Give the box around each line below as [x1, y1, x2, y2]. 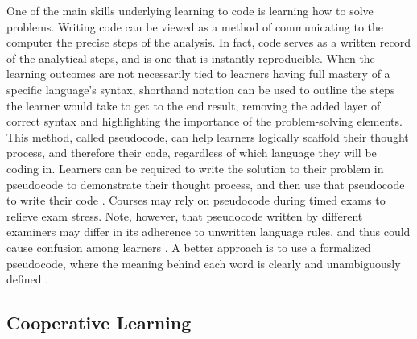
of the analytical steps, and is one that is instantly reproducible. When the [6, 49, 375, 66]
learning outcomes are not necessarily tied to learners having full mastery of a [6, 65, 390, 82]
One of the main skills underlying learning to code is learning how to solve [6, 2, 374, 19]
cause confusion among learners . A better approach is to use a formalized [6, 238, 371, 255]
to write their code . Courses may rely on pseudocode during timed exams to [6, 192, 386, 209]
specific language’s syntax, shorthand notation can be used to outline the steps [6, 81, 395, 97]
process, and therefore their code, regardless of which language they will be [6, 144, 377, 161]
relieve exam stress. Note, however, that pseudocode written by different [6, 207, 363, 224]
